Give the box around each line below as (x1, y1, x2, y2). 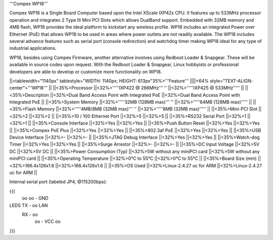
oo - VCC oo (34, 218, 61, 224)
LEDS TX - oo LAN (9, 202, 48, 208)
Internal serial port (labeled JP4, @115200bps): (9, 179, 107, 185)
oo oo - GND (22, 195, 49, 201)
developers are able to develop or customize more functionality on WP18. (9, 69, 162, 75)
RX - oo (22, 211, 38, 217)
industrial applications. (9, 45, 57, 51)
